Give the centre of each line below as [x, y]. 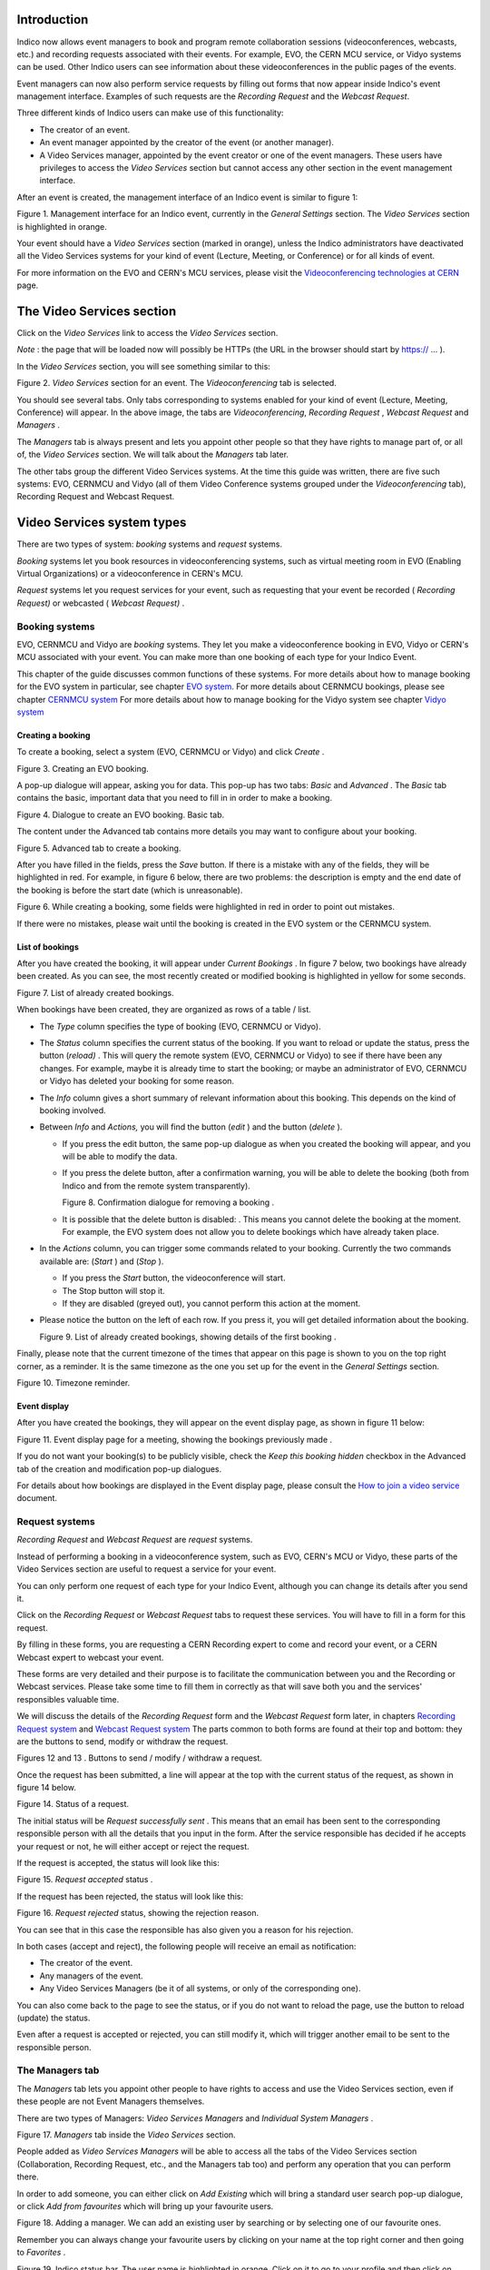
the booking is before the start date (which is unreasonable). [130, 890]
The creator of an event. [85, 129]
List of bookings [48, 947]
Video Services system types [102, 523]
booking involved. [73, 1110]
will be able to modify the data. [120, 1157]
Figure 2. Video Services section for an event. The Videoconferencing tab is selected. [177, 383]
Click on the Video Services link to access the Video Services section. [147, 333]
